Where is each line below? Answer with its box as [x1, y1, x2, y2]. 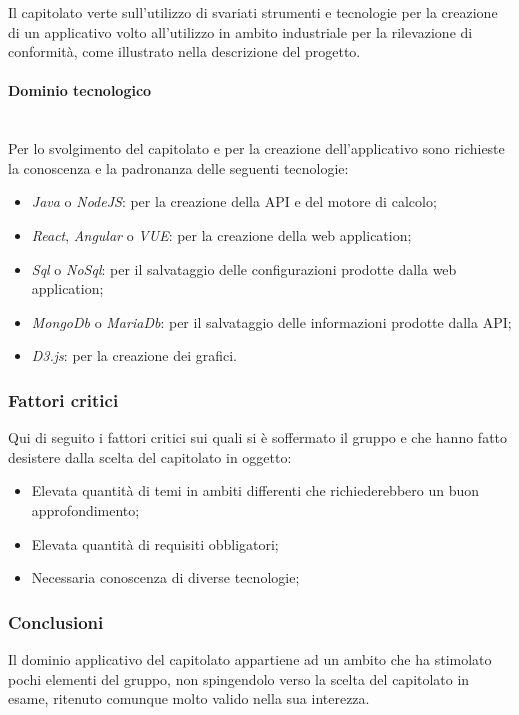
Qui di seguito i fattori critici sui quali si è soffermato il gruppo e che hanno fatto [8, 427, 508, 448]
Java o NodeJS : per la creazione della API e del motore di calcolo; [31, 191, 437, 212]
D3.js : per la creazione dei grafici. [31, 345, 238, 366]
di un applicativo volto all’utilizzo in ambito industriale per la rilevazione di [8, 21, 473, 42]
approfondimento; [31, 499, 140, 520]
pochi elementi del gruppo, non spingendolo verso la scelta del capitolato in [8, 668, 470, 689]
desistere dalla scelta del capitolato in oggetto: [8, 446, 292, 467]
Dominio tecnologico [8, 80, 152, 101]
